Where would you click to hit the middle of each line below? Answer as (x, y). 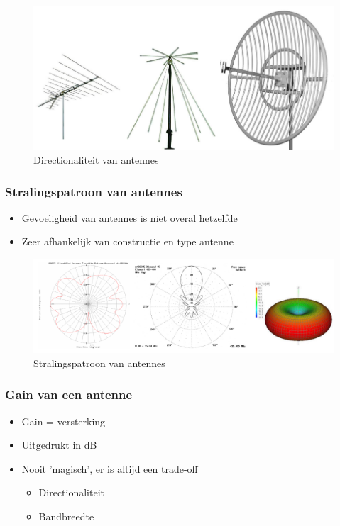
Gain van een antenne (69, 394)
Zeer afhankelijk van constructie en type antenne (127, 241)
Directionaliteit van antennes (96, 160)
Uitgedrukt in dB (59, 445)
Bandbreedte (66, 516)
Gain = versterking (64, 421)
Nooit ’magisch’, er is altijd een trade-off (110, 468)
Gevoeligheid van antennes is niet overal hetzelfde (130, 217)
